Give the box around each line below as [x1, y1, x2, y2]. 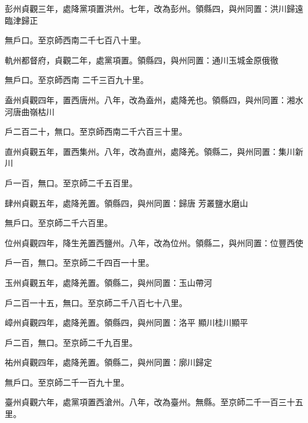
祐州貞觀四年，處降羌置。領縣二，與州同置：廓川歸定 [5, 356, 212, 368]
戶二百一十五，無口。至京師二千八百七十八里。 [5, 296, 187, 308]
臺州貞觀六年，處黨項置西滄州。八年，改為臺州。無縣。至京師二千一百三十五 [5, 396, 303, 408]
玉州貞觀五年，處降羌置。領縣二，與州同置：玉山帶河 [5, 276, 212, 288]
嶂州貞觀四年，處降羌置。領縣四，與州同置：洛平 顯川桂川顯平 [5, 316, 248, 329]
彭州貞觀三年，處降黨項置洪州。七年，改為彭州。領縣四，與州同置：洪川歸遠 [5, 2, 303, 14]
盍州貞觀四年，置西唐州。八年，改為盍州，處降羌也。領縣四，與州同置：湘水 [5, 93, 303, 106]
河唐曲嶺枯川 [5, 105, 54, 117]
